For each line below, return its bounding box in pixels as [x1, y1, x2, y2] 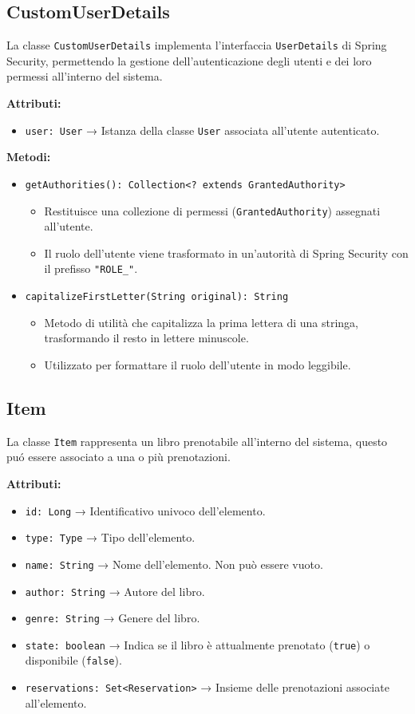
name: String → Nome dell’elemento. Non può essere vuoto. [25, 555, 323, 572]
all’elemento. [25, 694, 87, 711]
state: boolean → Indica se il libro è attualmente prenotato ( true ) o [25, 636, 370, 653]
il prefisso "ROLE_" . [44, 260, 138, 277]
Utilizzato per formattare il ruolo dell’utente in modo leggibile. [44, 356, 351, 373]
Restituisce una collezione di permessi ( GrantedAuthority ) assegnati [44, 202, 381, 219]
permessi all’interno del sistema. [6, 68, 163, 85]
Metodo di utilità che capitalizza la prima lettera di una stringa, [44, 314, 358, 330]
